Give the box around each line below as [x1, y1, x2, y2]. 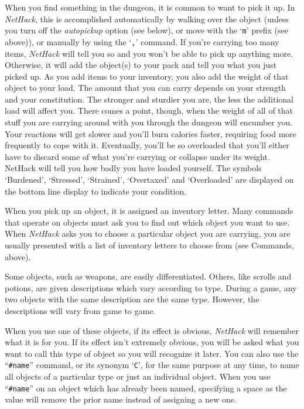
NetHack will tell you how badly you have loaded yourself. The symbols [5, 162, 262, 174]
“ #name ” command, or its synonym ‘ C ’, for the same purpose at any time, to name [5, 359, 299, 371]
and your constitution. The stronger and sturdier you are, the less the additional [5, 93, 293, 105]
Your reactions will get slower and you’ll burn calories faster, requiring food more [5, 127, 297, 139]
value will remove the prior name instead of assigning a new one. [5, 393, 237, 405]
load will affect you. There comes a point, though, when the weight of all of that [5, 104, 293, 117]
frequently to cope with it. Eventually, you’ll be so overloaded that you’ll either [5, 139, 289, 151]
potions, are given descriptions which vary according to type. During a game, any [5, 281, 297, 294]
